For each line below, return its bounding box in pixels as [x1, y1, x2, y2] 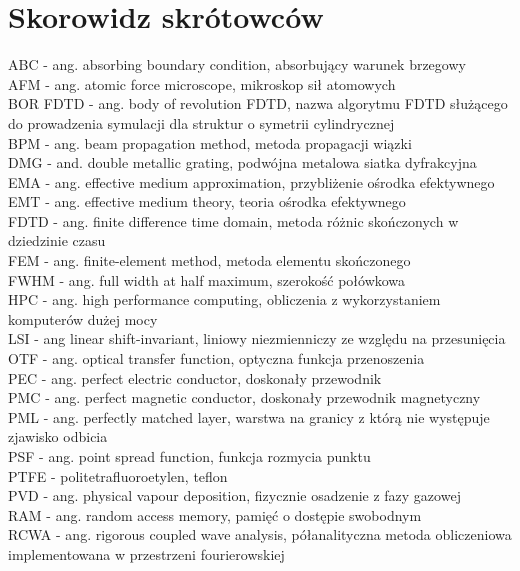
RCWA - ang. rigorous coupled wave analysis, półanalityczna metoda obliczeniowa [8, 524, 512, 545]
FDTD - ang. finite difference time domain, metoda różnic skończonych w [8, 210, 459, 231]
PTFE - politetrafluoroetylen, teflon [8, 465, 228, 486]
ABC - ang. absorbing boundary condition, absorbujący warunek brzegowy [8, 54, 466, 75]
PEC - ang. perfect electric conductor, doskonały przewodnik [8, 367, 382, 388]
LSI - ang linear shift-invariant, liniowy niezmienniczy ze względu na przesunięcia [8, 328, 506, 349]
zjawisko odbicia [8, 426, 108, 447]
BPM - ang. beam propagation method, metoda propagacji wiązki [8, 132, 412, 153]
